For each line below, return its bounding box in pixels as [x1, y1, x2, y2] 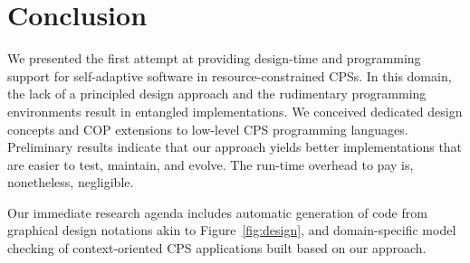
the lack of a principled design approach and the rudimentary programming [7, 84, 427, 103]
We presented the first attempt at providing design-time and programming [7, 49, 421, 68]
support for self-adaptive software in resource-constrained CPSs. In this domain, [7, 66, 452, 85]
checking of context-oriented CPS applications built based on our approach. [7, 239, 427, 258]
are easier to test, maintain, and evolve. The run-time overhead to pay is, [7, 155, 414, 174]
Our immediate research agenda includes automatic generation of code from [7, 202, 427, 221]
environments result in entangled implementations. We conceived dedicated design [7, 101, 463, 120]
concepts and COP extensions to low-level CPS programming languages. [7, 119, 408, 138]
